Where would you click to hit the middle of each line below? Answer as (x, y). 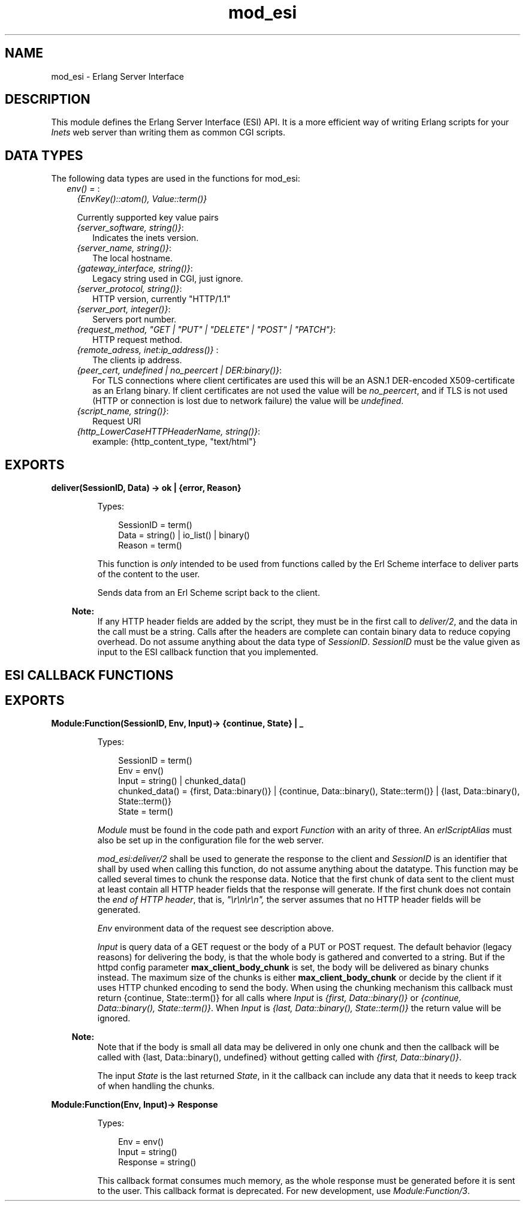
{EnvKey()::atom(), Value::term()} (142, 199)
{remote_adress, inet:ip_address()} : (148, 350)
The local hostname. (132, 258)
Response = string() (157, 1162)
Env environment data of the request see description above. (216, 928)
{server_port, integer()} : (124, 309)
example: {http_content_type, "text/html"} (174, 442)
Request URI (117, 421)
